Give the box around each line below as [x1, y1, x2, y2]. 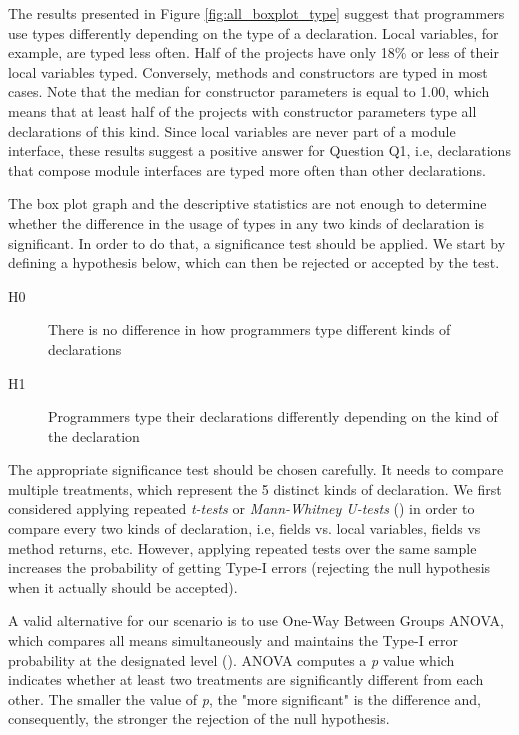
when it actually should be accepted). [8, 576, 238, 597]
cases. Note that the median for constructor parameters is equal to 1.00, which [8, 81, 490, 102]
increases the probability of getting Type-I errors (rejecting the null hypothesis [8, 557, 491, 578]
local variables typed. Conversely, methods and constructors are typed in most [8, 61, 488, 82]
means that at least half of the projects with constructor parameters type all [8, 100, 477, 121]
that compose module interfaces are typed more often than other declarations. [8, 159, 486, 180]
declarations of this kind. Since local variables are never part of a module [8, 120, 456, 141]
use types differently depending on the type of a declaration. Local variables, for [8, 22, 499, 43]
